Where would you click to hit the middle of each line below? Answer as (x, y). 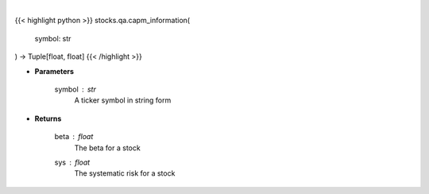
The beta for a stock (107, 148)
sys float (72, 162)
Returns (48, 118)
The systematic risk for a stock (125, 173)
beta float (74, 137)
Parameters (54, 71)
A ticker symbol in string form (123, 100)
